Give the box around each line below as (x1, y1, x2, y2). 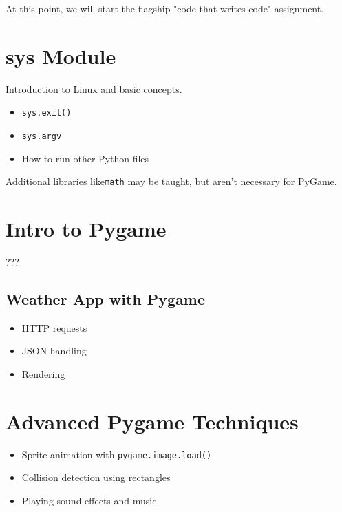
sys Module (6, 41, 116, 70)
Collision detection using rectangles (21, 470, 171, 484)
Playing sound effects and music (21, 493, 157, 507)
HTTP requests (21, 320, 87, 334)
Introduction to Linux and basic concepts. (6, 81, 182, 96)
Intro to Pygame (6, 215, 167, 243)
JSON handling (21, 343, 87, 358)
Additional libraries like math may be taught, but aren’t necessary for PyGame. (6, 174, 337, 189)
